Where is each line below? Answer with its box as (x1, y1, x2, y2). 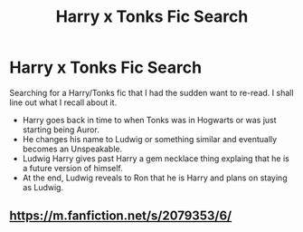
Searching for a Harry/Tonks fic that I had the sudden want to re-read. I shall (9, 87, 294, 98)
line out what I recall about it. (9, 97, 118, 108)
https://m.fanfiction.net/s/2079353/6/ (9, 208, 232, 224)
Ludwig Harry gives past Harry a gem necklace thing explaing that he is (22, 152, 289, 164)
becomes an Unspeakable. (22, 143, 123, 154)
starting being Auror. (22, 124, 99, 135)
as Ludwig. (22, 181, 64, 192)
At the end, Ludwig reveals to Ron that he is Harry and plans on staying (22, 172, 288, 183)
